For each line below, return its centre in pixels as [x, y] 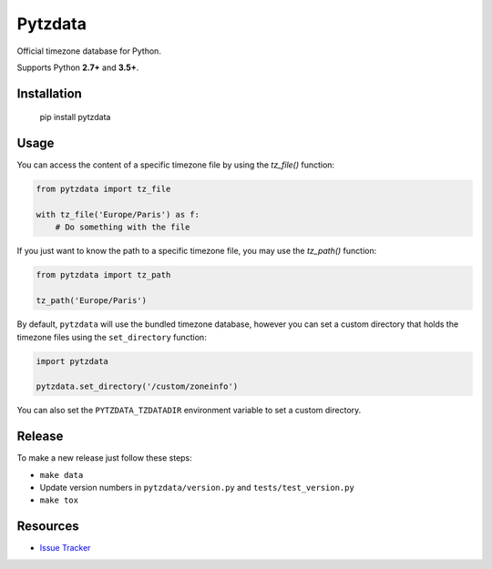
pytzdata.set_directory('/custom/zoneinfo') [137, 386]
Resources [48, 527]
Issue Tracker [65, 548]
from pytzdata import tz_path [103, 275]
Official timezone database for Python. [89, 51]
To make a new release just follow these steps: [105, 458]
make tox [59, 500]
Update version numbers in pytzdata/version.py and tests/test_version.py [197, 487]
